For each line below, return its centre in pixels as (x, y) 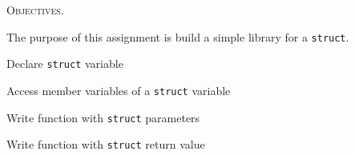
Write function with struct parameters (103, 117)
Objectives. (35, 10)
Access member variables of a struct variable (119, 90)
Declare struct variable (65, 64)
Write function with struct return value (106, 144)
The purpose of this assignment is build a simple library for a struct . (178, 36)
